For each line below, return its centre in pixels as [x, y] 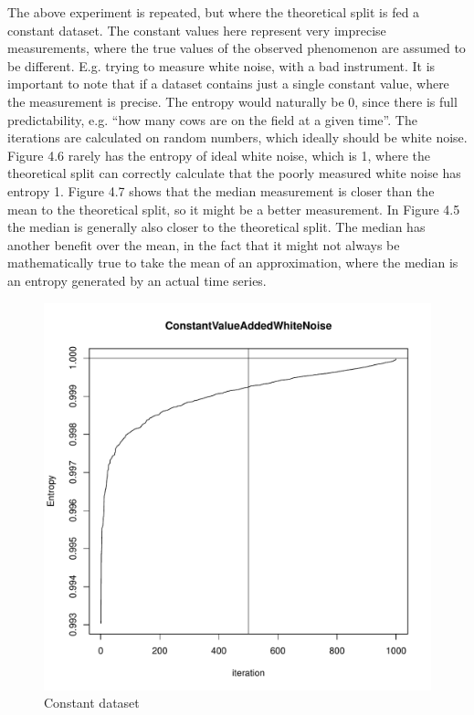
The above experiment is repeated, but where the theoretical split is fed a [214, 12]
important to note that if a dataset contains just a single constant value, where [228, 84]
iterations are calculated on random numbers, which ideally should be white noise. [237, 137]
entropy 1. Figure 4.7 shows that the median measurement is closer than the [221, 190]
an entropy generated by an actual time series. [137, 280]
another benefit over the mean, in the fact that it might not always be [204, 244]
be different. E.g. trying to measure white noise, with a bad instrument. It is [221, 65]
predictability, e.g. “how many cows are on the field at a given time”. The [212, 119]
